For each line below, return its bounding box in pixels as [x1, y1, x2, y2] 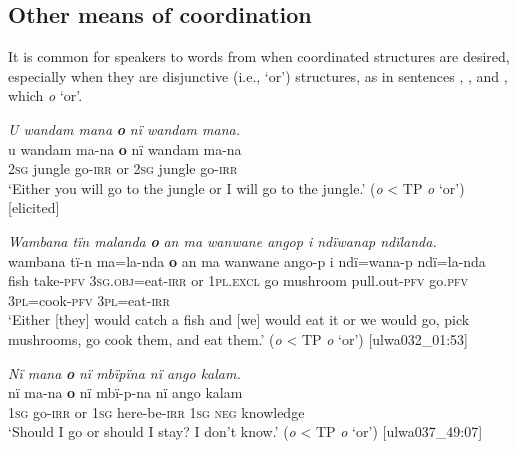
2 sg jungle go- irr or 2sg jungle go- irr [8, 158, 238, 179]
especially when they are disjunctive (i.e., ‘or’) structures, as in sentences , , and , [8, 65, 508, 86]
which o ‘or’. [8, 85, 83, 106]
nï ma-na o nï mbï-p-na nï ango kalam [8, 382, 243, 403]
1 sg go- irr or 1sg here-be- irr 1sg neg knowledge [8, 401, 305, 422]
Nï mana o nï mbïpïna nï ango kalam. [8, 362, 241, 383]
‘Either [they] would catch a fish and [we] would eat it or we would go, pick [8, 309, 470, 330]
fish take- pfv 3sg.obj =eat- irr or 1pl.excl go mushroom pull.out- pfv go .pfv [8, 270, 469, 291]
